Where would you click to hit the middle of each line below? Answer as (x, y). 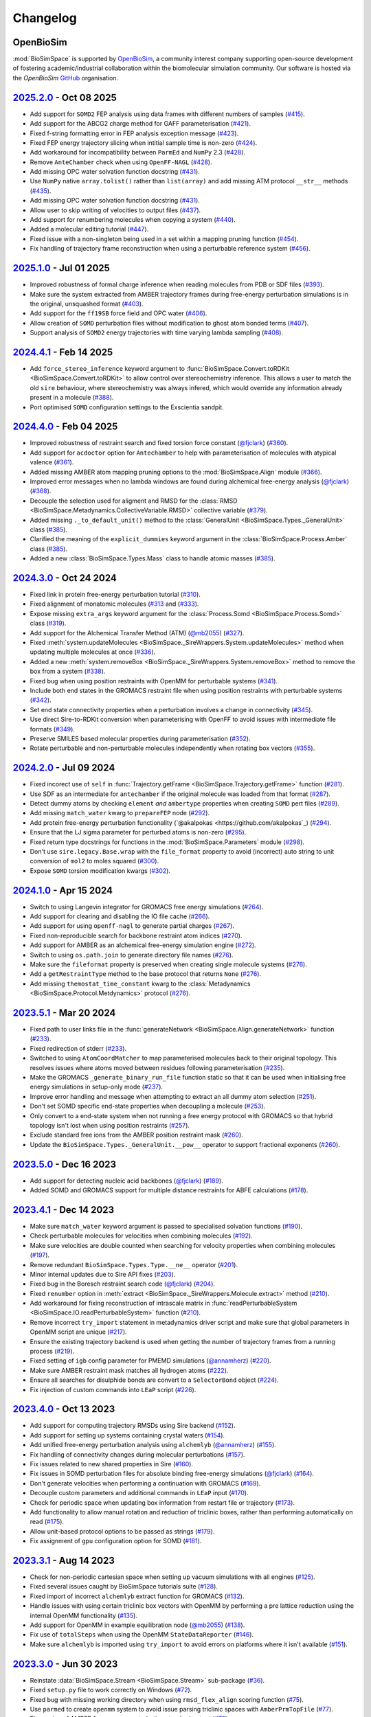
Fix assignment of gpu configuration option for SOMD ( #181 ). (116, 1541)
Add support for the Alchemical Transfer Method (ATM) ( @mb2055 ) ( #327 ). (137, 633)
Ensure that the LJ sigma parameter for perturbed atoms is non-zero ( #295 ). (138, 832)
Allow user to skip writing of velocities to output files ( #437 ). (115, 210)
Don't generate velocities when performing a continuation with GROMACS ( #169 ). (145, 1483)
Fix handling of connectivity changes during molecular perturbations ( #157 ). (137, 1454)
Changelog (45, 18)
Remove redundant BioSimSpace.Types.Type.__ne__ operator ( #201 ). (134, 1264)
